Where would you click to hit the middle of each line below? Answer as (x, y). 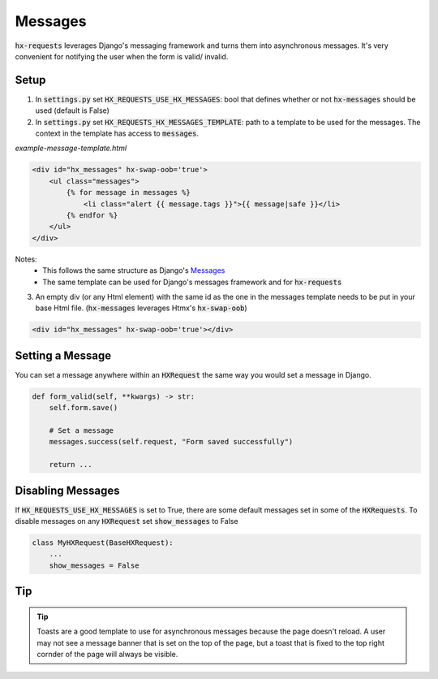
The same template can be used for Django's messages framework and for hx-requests (192, 282)
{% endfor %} (92, 215)
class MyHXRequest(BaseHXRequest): (103, 543)
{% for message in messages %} (128, 192)
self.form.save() (84, 408)
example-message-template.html (71, 148)
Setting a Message (63, 355)
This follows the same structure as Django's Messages (134, 270)
